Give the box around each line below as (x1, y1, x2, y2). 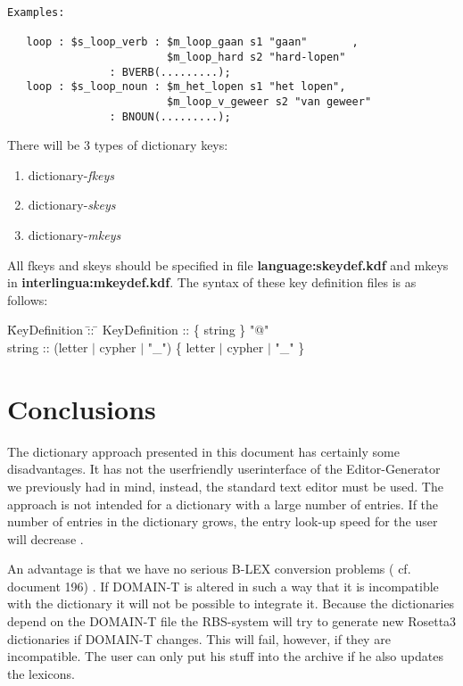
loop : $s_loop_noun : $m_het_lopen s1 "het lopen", (26, 80, 346, 94)
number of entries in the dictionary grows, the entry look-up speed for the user (7, 512, 438, 531)
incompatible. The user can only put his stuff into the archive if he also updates (7, 647, 443, 665)
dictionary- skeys (28, 195, 116, 214)
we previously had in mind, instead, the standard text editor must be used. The (7, 476, 443, 495)
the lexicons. (7, 664, 75, 682)
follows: (7, 290, 48, 309)
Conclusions (7, 390, 156, 426)
